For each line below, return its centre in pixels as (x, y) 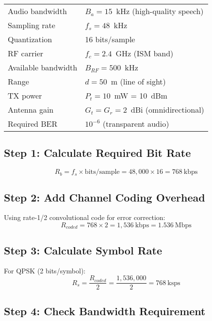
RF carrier (26, 53)
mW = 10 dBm (141, 95)
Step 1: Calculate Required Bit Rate (98, 153)
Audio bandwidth (37, 11)
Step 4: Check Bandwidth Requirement (105, 311)
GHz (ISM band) (145, 53)
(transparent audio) (136, 124)
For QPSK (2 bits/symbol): (45, 270)
